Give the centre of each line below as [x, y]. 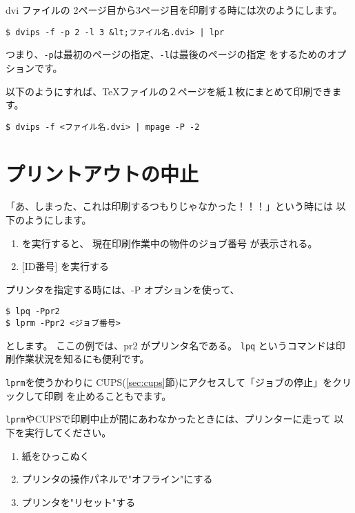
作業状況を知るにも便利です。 [82, 359]
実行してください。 [68, 432]
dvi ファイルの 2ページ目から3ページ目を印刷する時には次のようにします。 [174, 10]
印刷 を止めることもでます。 [108, 395]
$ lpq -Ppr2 [33, 312]
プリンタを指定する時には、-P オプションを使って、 [123, 289]
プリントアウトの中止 [102, 173]
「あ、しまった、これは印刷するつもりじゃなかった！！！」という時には [169, 206]
